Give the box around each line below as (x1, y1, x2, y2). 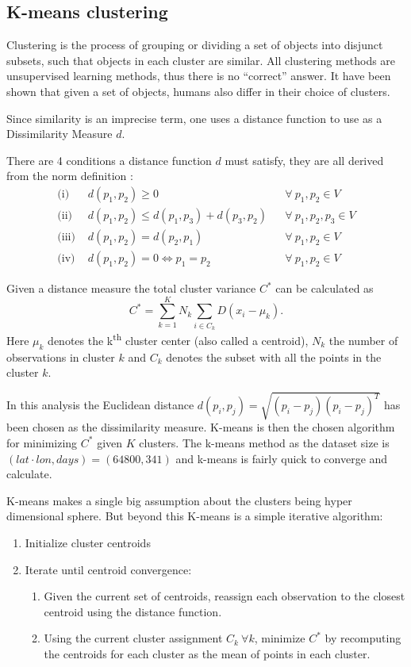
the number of (328, 332, 398, 348)
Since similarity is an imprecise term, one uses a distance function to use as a (6, 109, 382, 126)
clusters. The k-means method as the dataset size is (139, 434, 390, 450)
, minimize (254, 630, 305, 646)
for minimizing (6, 434, 78, 450)
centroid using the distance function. (44, 603, 222, 619)
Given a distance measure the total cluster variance (6, 280, 256, 297)
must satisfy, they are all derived (225, 151, 384, 168)
